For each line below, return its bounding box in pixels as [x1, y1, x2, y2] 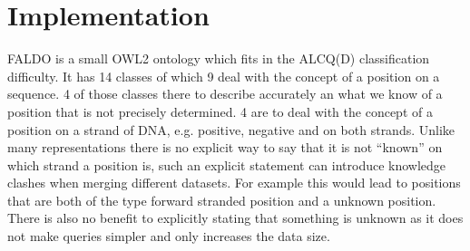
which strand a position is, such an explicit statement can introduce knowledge [7, 155, 446, 174]
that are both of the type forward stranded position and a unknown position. [7, 190, 436, 209]
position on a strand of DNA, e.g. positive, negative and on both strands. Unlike [7, 120, 455, 139]
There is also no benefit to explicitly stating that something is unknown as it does [7, 208, 464, 227]
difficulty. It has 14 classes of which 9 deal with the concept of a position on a [7, 66, 440, 85]
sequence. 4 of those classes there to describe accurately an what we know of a [7, 84, 443, 103]
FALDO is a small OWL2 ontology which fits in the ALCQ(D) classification [7, 49, 430, 68]
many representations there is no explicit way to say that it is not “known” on [7, 138, 443, 157]
